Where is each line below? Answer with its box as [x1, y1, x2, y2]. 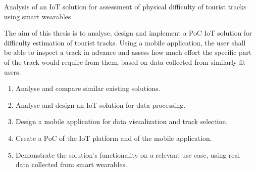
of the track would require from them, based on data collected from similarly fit [4, 56, 246, 67]
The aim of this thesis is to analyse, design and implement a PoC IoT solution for [4, 28, 252, 38]
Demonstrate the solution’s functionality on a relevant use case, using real [15, 149, 240, 160]
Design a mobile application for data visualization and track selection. [15, 116, 228, 127]
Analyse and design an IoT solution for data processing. [15, 99, 186, 110]
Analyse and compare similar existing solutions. [15, 83, 160, 93]
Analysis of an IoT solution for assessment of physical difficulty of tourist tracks [4, 1, 247, 11]
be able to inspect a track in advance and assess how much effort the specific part [4, 47, 252, 57]
